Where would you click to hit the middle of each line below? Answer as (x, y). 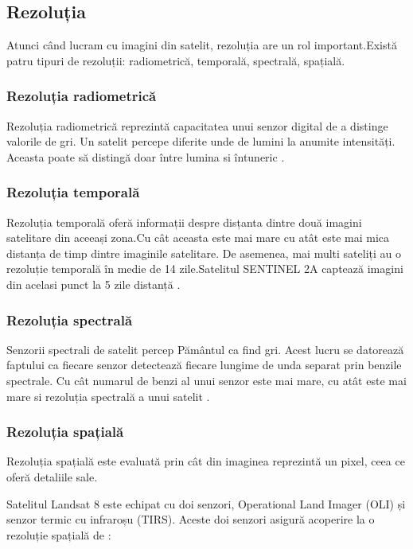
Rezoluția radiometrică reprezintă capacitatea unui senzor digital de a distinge (197, 125)
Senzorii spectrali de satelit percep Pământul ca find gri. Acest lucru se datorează (205, 349)
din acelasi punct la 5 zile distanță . (94, 284)
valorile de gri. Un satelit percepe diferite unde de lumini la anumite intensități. (201, 141)
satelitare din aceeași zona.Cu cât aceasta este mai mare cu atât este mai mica (198, 238)
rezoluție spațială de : (59, 534)
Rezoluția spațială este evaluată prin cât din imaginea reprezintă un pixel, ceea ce (206, 461)
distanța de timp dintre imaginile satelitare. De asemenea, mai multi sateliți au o (204, 253)
